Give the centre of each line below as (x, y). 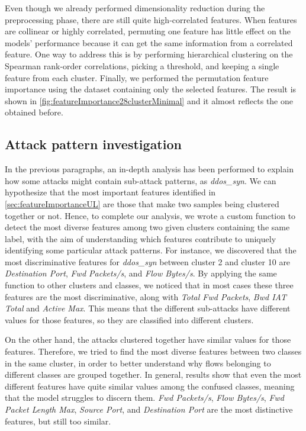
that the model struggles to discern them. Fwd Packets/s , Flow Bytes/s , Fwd (144, 398)
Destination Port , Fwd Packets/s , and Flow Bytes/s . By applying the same (141, 273)
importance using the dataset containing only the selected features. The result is (151, 89)
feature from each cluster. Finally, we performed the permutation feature (137, 77)
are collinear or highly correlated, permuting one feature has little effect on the (148, 31)
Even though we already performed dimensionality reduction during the (135, 8)
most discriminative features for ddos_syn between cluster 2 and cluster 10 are (148, 261)
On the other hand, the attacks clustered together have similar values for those (148, 340)
